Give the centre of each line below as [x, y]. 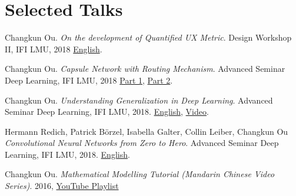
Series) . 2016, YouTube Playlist [62, 186]
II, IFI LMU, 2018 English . [54, 49]
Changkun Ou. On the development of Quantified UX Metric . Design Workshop [148, 37]
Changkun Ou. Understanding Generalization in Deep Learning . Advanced [139, 100]
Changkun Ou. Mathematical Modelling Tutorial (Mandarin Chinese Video [140, 174]
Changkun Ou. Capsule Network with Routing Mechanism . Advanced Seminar [145, 69]
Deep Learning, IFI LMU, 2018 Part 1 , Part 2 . [89, 80]
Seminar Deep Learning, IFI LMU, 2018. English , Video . [107, 112]
